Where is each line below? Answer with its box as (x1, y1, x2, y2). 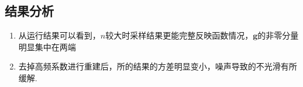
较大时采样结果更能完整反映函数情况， (105, 29, 253, 41)
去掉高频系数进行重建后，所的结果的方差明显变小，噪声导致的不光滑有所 (18, 60, 297, 72)
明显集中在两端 (18, 40, 76, 53)
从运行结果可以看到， (18, 29, 101, 41)
